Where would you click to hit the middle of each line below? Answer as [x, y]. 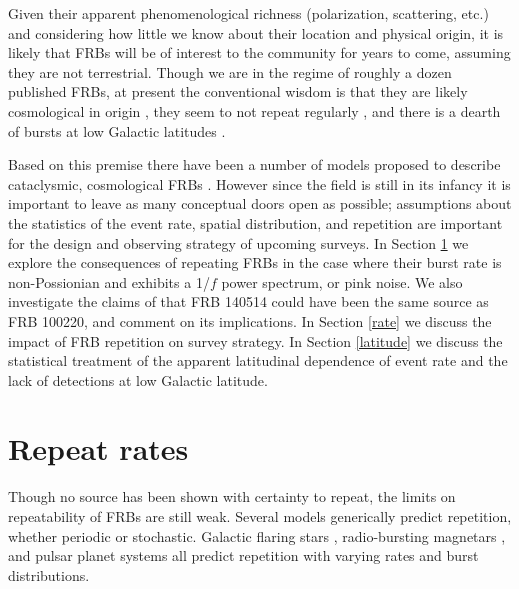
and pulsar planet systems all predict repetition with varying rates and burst [243, 555]
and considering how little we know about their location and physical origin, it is [256, 32]
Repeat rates [98, 448]
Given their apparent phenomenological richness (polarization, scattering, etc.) [248, 13]
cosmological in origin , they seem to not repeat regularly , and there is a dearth [254, 110]
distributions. [49, 574]
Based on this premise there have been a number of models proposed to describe [254, 164]
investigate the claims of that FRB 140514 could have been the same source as [248, 301]
